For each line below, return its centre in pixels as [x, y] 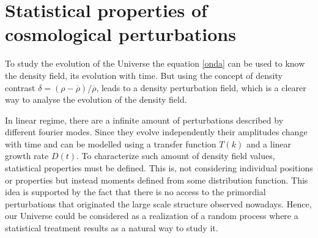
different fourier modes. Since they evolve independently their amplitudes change [156, 132]
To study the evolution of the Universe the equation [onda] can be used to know [155, 63]
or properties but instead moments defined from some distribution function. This [157, 180]
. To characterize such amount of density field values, [176, 156]
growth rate [27, 156]
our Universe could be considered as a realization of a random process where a [152, 216]
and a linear [269, 143]
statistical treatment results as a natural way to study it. [112, 228]
